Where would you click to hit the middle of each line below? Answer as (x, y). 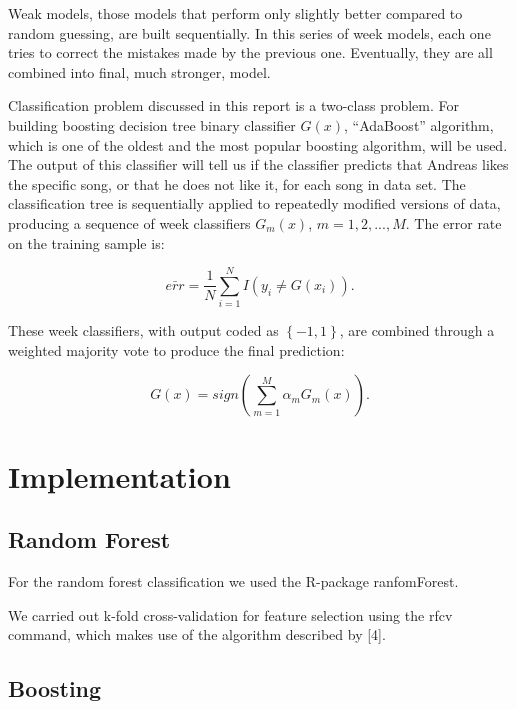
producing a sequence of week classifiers (129, 222)
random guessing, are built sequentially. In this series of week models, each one (249, 32)
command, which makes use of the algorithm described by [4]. (197, 634)
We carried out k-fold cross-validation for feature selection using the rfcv (230, 614)
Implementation (119, 475)
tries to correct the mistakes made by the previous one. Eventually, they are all (250, 52)
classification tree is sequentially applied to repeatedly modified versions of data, (254, 203)
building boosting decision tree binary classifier (152, 124)
